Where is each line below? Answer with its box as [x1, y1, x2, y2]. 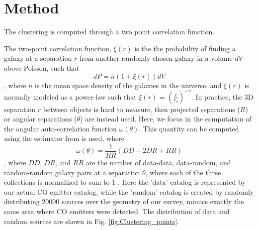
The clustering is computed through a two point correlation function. [4, 26, 215, 37]
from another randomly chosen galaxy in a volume [79, 53, 233, 63]
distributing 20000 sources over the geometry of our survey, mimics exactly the [4, 196, 244, 207]
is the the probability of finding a [134, 43, 236, 53]
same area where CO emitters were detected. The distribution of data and [4, 206, 230, 216]
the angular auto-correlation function [4, 123, 117, 133]
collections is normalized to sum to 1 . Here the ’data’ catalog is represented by [4, 177, 246, 187]
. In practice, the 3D [191, 91, 254, 102]
